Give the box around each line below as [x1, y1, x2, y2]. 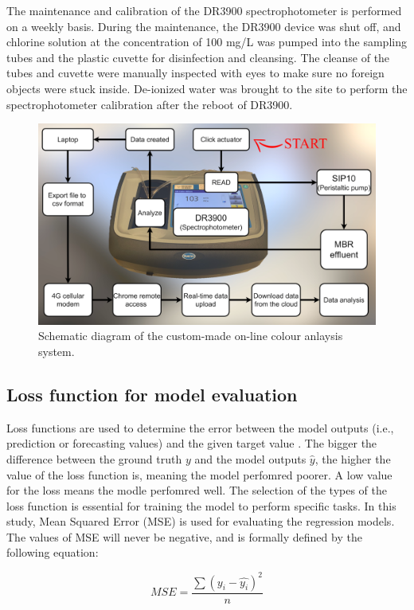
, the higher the [314, 450, 391, 467]
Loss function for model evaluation [6, 381, 298, 406]
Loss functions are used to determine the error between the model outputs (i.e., [6, 419, 394, 436]
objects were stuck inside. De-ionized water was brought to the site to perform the [6, 80, 408, 96]
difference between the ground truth [6, 450, 182, 467]
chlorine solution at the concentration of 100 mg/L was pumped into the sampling [6, 33, 407, 50]
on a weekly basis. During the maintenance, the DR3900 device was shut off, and [6, 18, 401, 34]
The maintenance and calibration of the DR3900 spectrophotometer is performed [6, 2, 402, 18]
